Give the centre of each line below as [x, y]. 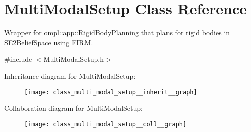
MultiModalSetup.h [74, 59]
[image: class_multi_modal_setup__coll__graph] [105, 124]
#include [18, 59]
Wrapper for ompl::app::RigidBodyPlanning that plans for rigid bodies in [117, 32]
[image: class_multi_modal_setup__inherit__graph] [111, 92]
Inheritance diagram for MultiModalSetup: [70, 76]
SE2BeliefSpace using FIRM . [49, 42]
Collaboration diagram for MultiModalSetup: [73, 108]
